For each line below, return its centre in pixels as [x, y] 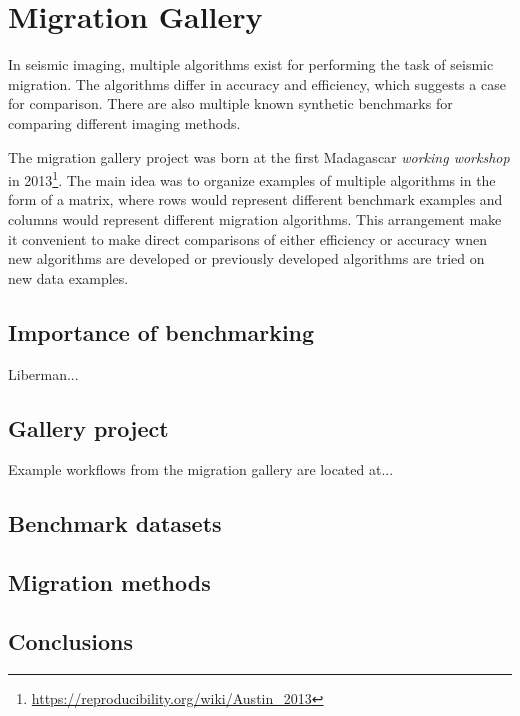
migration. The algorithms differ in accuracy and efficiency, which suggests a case [257, 83]
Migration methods [109, 582]
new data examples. [68, 277]
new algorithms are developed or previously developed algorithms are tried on [246, 258]
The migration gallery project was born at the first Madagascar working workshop [259, 156]
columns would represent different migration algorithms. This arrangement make [255, 218]
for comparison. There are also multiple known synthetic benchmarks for [230, 103]
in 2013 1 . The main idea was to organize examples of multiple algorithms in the [252, 178]
